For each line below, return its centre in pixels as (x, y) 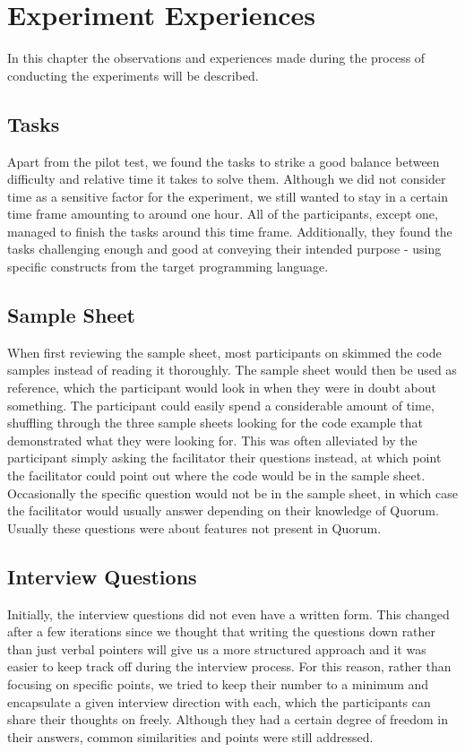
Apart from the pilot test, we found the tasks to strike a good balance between (224, 161)
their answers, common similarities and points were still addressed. (190, 736)
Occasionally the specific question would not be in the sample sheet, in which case (232, 493)
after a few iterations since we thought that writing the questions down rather (222, 631)
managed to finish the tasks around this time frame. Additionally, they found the (230, 231)
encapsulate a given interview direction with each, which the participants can (219, 701)
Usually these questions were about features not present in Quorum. (194, 527)
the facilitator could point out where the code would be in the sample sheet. (216, 475)
